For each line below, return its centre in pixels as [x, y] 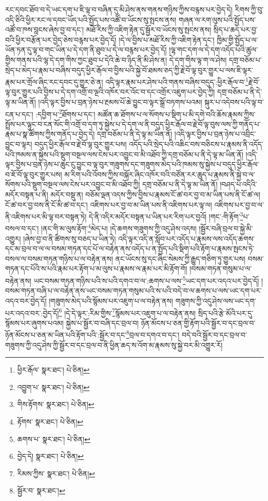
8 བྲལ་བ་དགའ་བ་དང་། [153, 334]
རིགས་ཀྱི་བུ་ [249, 9]
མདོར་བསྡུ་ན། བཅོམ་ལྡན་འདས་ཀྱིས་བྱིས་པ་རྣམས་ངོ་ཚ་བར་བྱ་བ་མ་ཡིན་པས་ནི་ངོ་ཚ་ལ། [156, 194]
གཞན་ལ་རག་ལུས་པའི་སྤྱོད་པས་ [217, 19]
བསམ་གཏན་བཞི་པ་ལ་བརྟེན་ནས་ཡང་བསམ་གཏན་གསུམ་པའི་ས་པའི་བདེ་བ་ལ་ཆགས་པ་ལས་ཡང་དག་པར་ [133, 291]
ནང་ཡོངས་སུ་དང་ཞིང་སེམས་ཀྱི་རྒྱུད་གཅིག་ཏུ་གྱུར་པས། [180, 258]
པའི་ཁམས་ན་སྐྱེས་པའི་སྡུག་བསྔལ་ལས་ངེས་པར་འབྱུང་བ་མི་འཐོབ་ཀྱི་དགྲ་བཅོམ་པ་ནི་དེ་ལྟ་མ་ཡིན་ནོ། [124, 154]
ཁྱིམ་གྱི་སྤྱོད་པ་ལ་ [237, 39]
